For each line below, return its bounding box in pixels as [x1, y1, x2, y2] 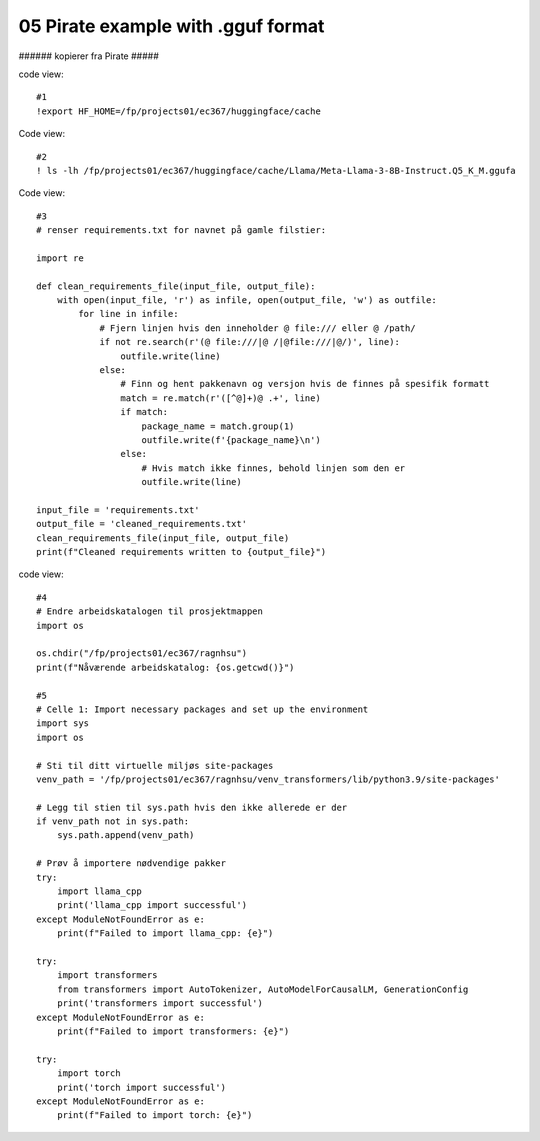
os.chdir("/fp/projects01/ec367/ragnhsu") [36, 648, 248, 659]
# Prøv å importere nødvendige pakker [36, 858, 227, 869]
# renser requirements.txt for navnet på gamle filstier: [36, 225, 327, 236]
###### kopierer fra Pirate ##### [18, 50, 160, 62]
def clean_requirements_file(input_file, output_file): [36, 280, 316, 292]
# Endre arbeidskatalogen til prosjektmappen [36, 606, 264, 617]
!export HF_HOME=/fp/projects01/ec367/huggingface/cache [36, 105, 322, 117]
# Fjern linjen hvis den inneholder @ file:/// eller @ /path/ [99, 322, 416, 334]
